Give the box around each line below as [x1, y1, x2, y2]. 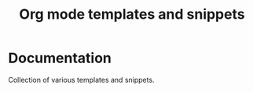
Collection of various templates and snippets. [8, 75, 155, 84]
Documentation [8, 49, 112, 67]
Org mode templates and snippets [19, 5, 245, 23]
